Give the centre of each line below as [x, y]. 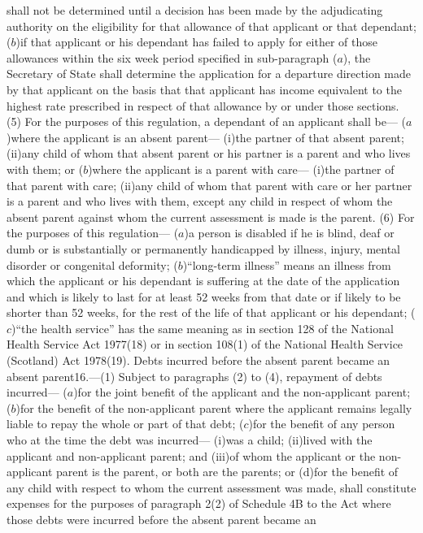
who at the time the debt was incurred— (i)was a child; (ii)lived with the [190, 440]
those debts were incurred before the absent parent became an [161, 519]
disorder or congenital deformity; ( [92, 264]
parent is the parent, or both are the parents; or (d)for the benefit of [227, 472]
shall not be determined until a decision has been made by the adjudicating [195, 10]
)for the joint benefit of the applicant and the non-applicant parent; [242, 392]
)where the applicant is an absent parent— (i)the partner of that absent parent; [205, 137]
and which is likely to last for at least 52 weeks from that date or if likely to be [204, 296]
